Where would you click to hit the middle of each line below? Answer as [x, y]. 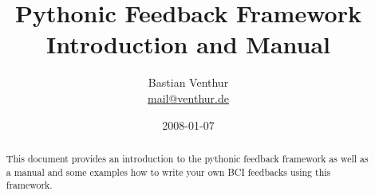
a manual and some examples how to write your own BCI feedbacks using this [168, 172]
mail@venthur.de [188, 97]
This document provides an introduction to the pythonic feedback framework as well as [187, 158]
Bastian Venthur [188, 82]
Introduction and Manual [188, 44]
